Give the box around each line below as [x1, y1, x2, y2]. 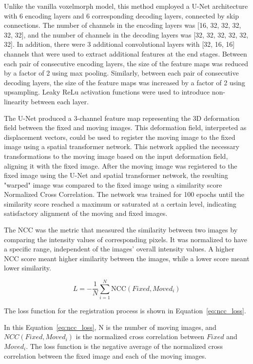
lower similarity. [4, 263, 51, 273]
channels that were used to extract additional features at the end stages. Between [4, 48, 247, 58]
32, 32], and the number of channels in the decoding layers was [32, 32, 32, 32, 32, [4, 29, 249, 39]
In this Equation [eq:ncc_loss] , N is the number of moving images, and [4, 322, 216, 332]
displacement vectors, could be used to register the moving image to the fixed [4, 132, 235, 142]
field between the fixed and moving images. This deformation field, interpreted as [4, 122, 247, 133]
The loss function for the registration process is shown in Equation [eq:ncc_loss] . [4, 306, 246, 316]
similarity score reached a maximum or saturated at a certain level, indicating [4, 198, 236, 209]
